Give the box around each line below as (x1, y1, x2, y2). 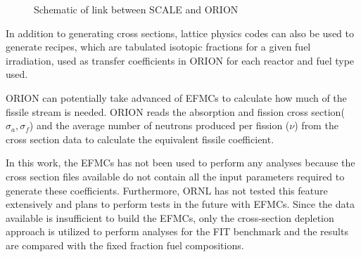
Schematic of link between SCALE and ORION (34, 2, 239, 16)
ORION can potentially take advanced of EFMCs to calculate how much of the (6, 90, 347, 105)
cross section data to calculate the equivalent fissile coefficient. (6, 131, 274, 146)
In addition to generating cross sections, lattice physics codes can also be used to (6, 25, 354, 40)
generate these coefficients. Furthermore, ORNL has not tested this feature (6, 183, 328, 197)
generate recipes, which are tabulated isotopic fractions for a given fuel (6, 39, 311, 54)
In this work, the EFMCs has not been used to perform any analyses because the (6, 155, 355, 170)
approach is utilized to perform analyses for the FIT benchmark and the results (6, 224, 348, 239)
